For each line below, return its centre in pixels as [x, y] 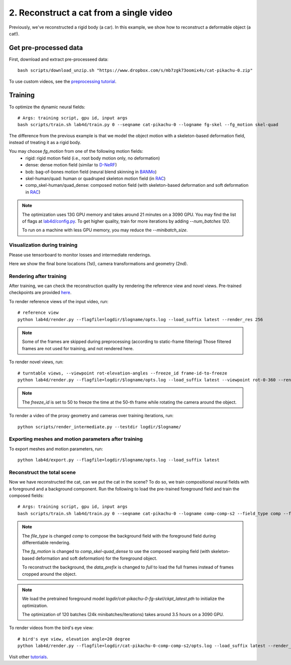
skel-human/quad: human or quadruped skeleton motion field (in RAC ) [96, 178]
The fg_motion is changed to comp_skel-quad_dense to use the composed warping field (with [116, 551]
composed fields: [26, 495]
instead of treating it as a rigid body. [45, 143]
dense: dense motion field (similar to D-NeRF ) [71, 165]
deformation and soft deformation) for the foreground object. [97, 558]
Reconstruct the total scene [42, 472]
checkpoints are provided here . [40, 292]
